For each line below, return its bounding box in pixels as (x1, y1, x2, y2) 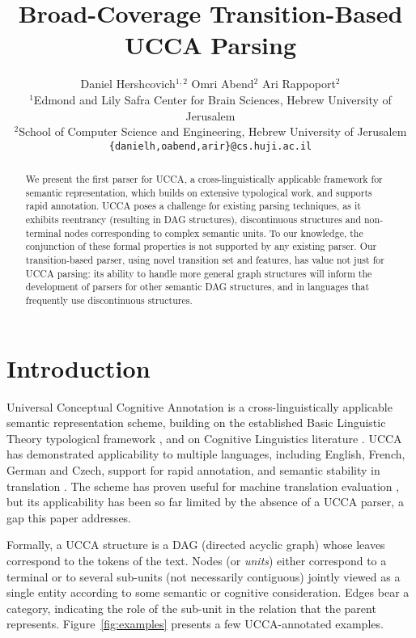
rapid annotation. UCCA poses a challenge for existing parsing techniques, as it (25, 199, 361, 213)
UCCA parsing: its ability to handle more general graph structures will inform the (25, 266, 372, 280)
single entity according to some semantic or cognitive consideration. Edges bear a (6, 584, 410, 601)
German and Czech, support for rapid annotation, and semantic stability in (6, 462, 380, 479)
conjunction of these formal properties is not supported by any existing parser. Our (25, 239, 377, 253)
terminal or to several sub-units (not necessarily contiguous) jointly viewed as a (6, 568, 401, 585)
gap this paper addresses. (6, 509, 131, 526)
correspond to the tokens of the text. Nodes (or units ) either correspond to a (6, 551, 387, 568)
